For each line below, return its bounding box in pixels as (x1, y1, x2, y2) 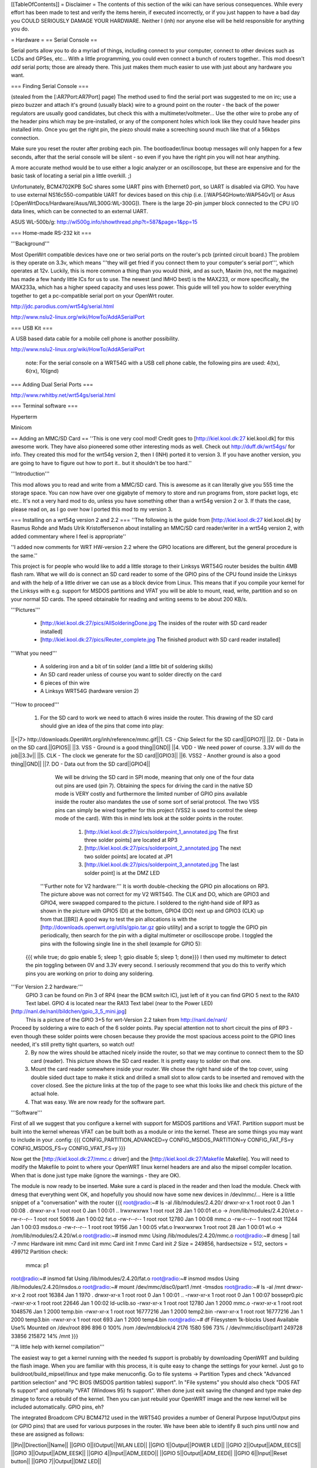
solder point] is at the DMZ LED (84, 869, 160, 876)
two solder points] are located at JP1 (84, 853, 173, 860)
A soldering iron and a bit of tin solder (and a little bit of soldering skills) (40, 662, 214, 669)
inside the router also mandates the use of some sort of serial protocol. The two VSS (55, 799, 259, 806)
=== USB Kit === (11, 324, 53, 331)
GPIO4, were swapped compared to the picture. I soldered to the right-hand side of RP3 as (40, 899, 260, 906)
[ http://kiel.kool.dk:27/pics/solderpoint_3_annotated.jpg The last (84, 861, 239, 868)
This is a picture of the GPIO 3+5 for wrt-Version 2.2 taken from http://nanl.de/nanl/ (25, 1016, 227, 1023)
